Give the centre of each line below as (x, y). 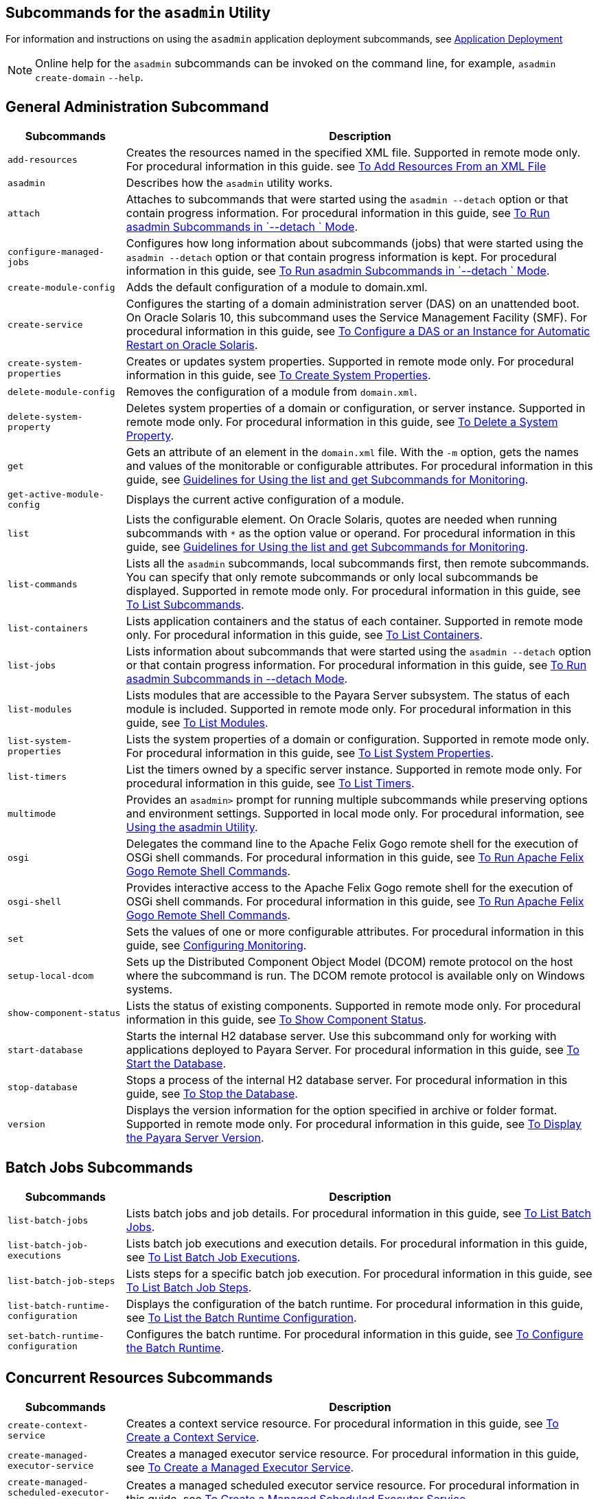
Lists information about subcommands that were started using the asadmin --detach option (358, 652)
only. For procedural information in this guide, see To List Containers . (304, 635)
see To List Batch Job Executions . (213, 1258)
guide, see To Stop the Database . (212, 1094)
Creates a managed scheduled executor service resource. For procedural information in (353, 1486)
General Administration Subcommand (137, 106)
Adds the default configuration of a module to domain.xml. (277, 288)
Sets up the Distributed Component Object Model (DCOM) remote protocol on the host (349, 962)
